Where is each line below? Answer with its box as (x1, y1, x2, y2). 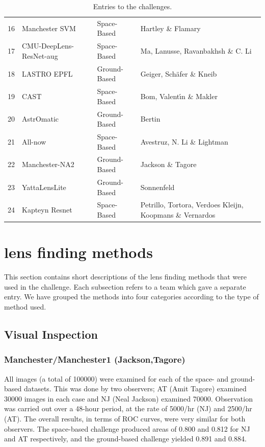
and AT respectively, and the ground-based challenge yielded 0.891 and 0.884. (4, 433, 247, 444)
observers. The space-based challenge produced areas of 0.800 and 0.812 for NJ (4, 423, 250, 434)
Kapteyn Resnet (22, 204, 72, 215)
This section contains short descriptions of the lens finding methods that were (4, 271, 247, 282)
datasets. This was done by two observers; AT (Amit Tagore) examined (23, 383, 247, 394)
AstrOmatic (22, 113, 59, 124)
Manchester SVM (22, 22, 76, 33)
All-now (22, 136, 46, 147)
